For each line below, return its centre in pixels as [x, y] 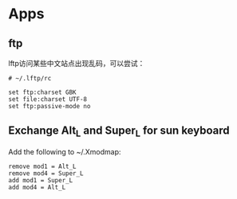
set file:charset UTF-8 [48, 99]
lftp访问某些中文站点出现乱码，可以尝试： [77, 63]
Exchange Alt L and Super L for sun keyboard [119, 132]
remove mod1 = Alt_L [43, 166]
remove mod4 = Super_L [46, 174]
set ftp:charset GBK [43, 92]
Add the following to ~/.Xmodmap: [65, 152]
